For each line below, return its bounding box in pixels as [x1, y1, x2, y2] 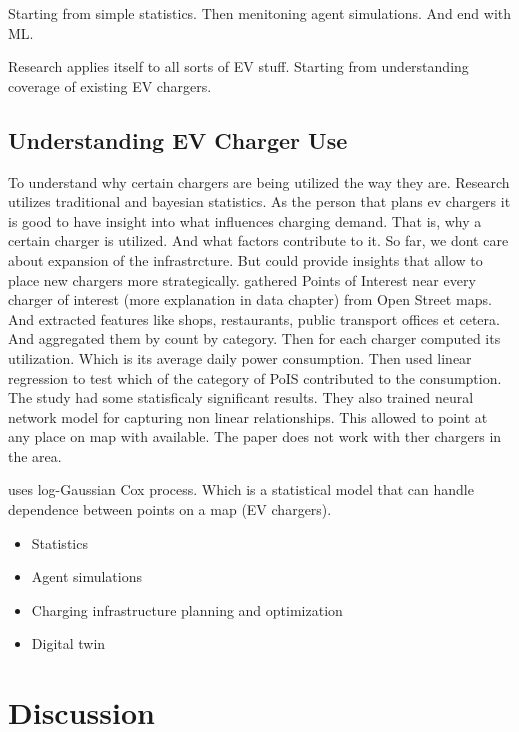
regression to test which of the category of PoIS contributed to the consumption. [8, 367, 502, 388]
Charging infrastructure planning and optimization [31, 599, 343, 620]
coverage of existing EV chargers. [8, 75, 212, 96]
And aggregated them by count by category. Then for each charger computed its [8, 328, 501, 349]
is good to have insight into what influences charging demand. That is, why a [8, 210, 482, 231]
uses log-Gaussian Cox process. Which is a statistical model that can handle [8, 479, 474, 500]
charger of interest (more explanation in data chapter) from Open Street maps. [8, 289, 492, 310]
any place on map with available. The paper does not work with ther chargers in [8, 426, 502, 447]
